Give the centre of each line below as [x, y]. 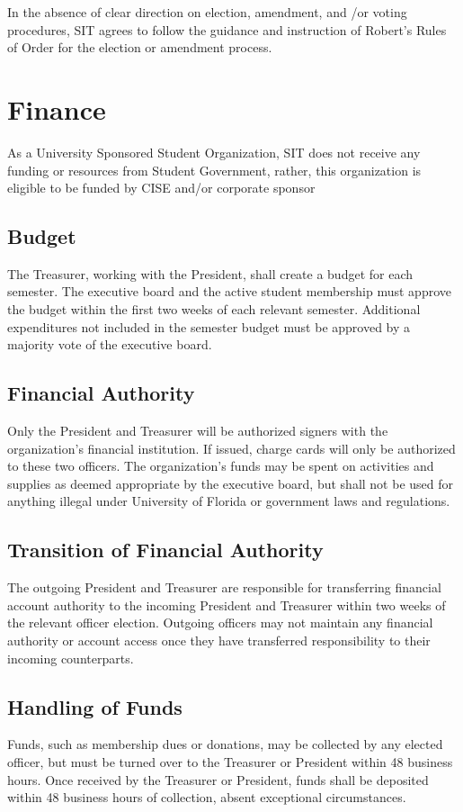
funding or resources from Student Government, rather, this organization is [214, 170]
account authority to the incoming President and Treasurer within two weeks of [227, 604]
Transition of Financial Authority [165, 550]
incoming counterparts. [71, 658]
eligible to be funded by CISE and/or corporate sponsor [161, 188]
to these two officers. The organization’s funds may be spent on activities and [221, 466]
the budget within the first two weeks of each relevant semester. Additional [214, 309]
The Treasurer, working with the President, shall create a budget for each [210, 273]
